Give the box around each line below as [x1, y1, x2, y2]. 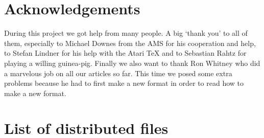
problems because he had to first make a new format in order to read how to [4, 78, 244, 88]
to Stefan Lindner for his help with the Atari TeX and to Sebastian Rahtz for [4, 48, 247, 58]
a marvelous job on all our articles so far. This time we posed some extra [4, 67, 232, 78]
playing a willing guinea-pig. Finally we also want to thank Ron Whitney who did [4, 57, 260, 68]
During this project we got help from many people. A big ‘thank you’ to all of [4, 28, 248, 38]
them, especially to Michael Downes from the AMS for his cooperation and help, [4, 37, 256, 48]
